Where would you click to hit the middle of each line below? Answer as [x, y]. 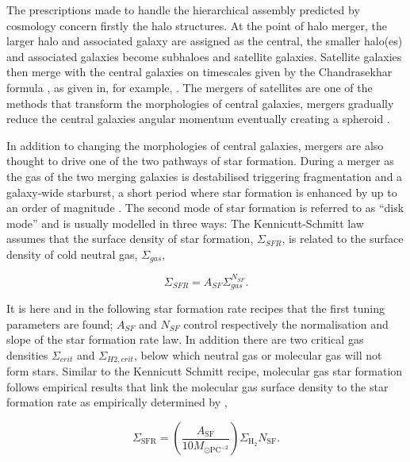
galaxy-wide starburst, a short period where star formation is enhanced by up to [202, 192]
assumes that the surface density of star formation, [130, 239]
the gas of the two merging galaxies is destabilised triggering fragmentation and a [205, 176]
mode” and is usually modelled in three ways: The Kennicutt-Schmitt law [185, 223]
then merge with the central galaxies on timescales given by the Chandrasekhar [199, 72]
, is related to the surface [343, 239]
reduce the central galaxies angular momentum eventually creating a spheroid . [198, 119]
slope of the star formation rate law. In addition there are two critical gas [185, 339]
